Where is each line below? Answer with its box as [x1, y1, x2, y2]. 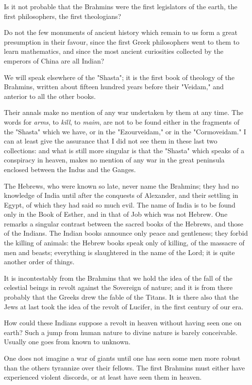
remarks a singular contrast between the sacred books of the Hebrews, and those [4, 218, 244, 228]
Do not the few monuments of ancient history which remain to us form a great [4, 27, 237, 37]
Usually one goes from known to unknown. [4, 337, 131, 347]
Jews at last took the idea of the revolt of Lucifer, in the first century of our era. [4, 301, 244, 311]
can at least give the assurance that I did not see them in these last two [4, 136, 218, 146]
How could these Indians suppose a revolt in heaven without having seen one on [4, 318, 242, 328]
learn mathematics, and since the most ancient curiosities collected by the [4, 46, 223, 56]
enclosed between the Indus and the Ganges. [4, 164, 136, 174]
